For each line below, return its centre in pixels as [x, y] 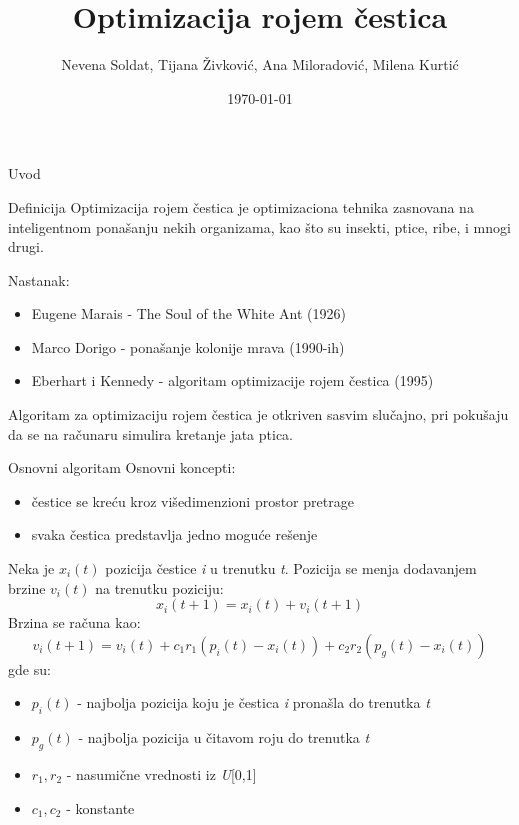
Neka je [31, 568]
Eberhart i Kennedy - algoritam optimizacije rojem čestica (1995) [232, 380]
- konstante [100, 807]
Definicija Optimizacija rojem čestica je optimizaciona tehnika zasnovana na [241, 206]
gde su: [29, 668]
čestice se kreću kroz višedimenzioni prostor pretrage [192, 500]
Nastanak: [39, 279]
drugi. [26, 246]
